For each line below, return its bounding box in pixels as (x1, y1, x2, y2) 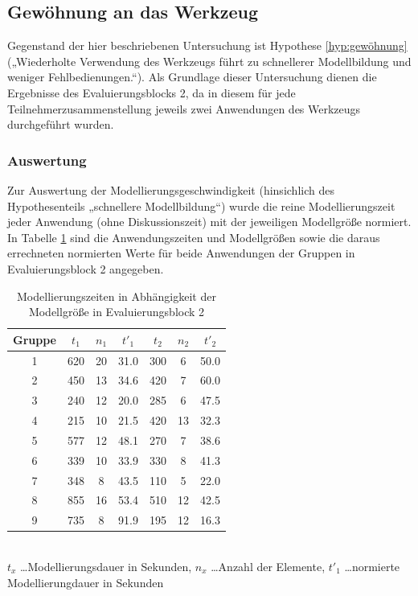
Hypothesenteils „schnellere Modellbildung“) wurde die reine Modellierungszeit (7, 197, 395, 214)
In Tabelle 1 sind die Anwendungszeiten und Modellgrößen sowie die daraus (7, 228, 380, 245)
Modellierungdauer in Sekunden (7, 573, 164, 590)
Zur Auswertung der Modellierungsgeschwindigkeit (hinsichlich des (7, 181, 334, 198)
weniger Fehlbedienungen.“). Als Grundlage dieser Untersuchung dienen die (7, 68, 377, 85)
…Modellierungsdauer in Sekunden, (20, 558, 192, 575)
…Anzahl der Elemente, (211, 558, 326, 575)
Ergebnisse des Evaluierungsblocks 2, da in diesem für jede (7, 84, 296, 101)
